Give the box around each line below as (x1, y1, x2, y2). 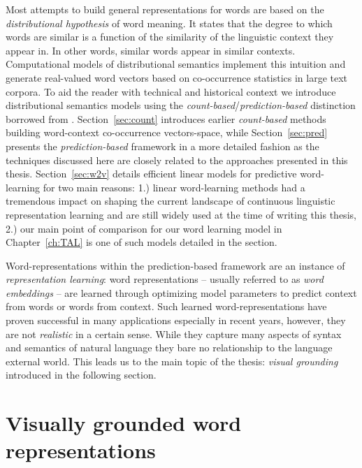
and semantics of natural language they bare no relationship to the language (6, 340, 333, 355)
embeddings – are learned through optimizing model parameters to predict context (6, 285, 357, 300)
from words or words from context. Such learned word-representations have (6, 299, 327, 314)
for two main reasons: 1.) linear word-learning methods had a (43, 180, 305, 194)
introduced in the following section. (6, 367, 157, 382)
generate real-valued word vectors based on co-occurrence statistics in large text (6, 70, 348, 85)
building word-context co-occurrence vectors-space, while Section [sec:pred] (6, 125, 328, 140)
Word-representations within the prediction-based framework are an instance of (6, 258, 345, 272)
